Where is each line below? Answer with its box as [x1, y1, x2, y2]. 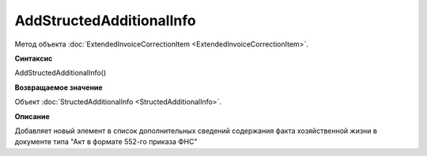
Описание [14, 111, 51, 121]
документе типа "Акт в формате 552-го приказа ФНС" [14, 137, 198, 147]
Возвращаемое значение [14, 83, 103, 92]
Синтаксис [14, 54, 53, 63]
